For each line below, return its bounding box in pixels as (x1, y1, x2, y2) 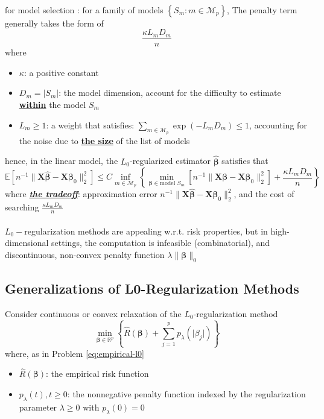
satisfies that (221, 154, 268, 167)
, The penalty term (227, 3, 297, 16)
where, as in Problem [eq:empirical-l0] (5, 347, 145, 359)
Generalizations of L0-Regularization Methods (5, 279, 299, 298)
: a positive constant (24, 66, 99, 78)
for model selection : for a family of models (5, 3, 164, 16)
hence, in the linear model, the (5, 154, 118, 167)
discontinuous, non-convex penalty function (5, 248, 165, 260)
